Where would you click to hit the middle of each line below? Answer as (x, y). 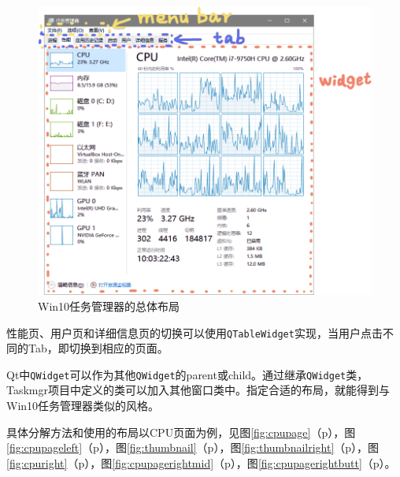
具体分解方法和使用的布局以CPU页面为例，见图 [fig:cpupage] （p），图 (181, 432)
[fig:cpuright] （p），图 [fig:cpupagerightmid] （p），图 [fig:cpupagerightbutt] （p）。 (201, 462)
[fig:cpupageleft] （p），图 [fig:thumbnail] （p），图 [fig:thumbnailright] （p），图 (193, 447)
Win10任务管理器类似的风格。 (83, 406)
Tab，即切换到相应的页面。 (98, 348)
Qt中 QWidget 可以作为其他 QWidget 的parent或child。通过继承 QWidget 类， (187, 374)
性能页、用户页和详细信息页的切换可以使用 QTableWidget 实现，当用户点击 (194, 332)
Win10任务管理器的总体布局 (109, 306)
